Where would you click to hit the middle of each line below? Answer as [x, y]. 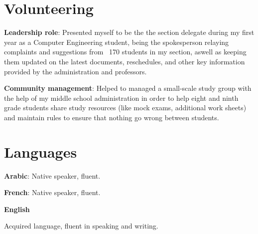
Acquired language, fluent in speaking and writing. [81, 226]
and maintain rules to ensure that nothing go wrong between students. [112, 117]
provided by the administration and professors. [75, 71]
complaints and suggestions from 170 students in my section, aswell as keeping [125, 52]
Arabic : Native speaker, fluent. [52, 175]
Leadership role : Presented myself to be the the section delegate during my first [129, 32]
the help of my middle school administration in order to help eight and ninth [121, 98]
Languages [41, 151]
